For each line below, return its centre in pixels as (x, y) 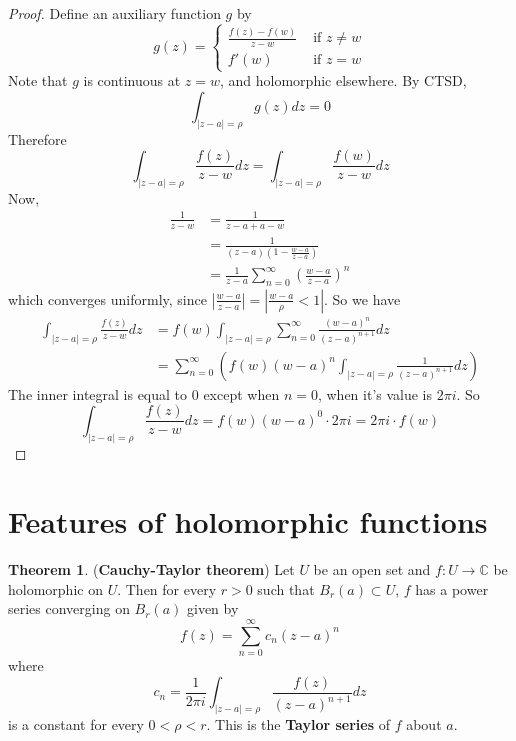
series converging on (69, 608)
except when (241, 393)
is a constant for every (76, 724)
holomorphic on (55, 588)
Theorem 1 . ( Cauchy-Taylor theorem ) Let (151, 569)
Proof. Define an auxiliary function (114, 13)
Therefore (37, 138)
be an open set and (372, 569)
